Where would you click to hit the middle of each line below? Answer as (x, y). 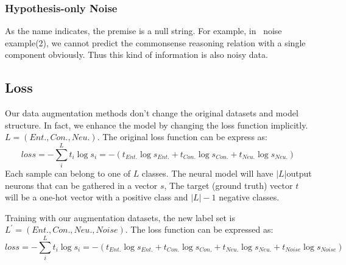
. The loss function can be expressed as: (199, 229)
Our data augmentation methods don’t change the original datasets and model (152, 113)
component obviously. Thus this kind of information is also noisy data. (136, 55)
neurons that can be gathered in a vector (81, 185)
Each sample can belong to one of (68, 173)
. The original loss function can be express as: (182, 137)
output (299, 173)
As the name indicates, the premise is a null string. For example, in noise (143, 31)
